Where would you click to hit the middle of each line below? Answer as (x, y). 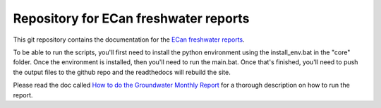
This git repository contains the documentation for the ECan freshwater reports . (129, 40)
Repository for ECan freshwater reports (131, 18)
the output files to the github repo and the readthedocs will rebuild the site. (122, 72)
